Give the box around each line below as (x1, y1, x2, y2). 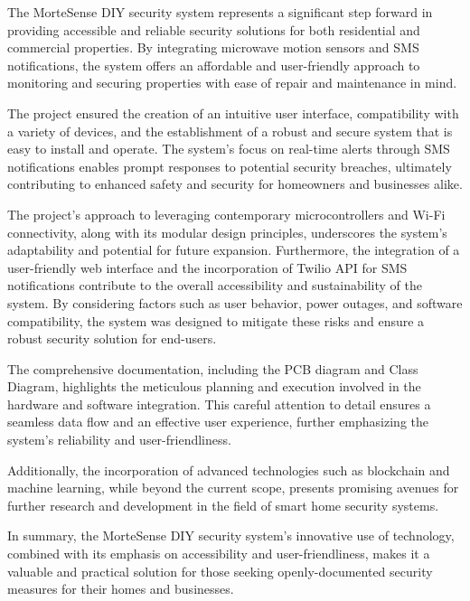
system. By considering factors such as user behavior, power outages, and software (7, 293, 463, 312)
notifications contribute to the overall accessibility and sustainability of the (7, 276, 422, 295)
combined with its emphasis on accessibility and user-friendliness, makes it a (7, 544, 430, 563)
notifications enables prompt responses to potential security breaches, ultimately (7, 156, 452, 175)
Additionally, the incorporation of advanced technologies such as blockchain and (7, 460, 450, 479)
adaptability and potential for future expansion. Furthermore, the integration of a (7, 240, 460, 259)
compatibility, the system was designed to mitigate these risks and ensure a (7, 311, 425, 330)
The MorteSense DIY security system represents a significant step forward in (7, 3, 433, 21)
